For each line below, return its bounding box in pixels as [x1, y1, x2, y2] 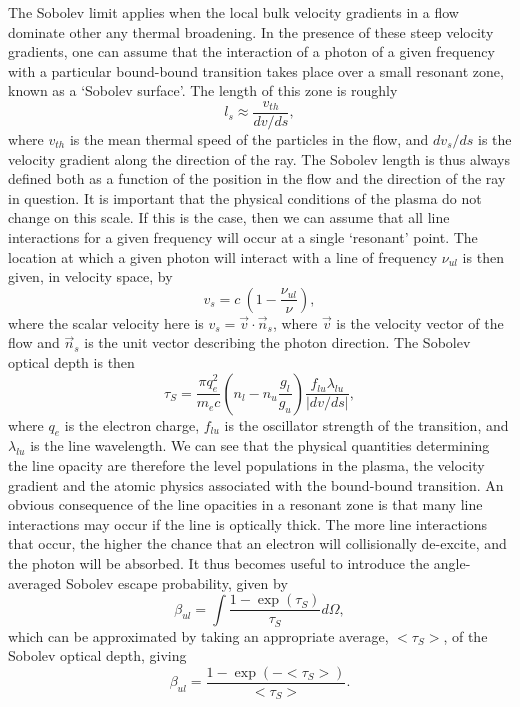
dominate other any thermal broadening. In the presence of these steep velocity [8, 21, 494, 42]
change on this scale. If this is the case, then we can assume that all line [8, 207, 450, 228]
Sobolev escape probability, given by [65, 572, 288, 593]
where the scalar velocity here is [8, 312, 204, 333]
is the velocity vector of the [336, 312, 504, 333]
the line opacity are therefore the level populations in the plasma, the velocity [8, 454, 485, 475]
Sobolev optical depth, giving [8, 645, 187, 666]
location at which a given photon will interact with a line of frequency [8, 246, 438, 267]
